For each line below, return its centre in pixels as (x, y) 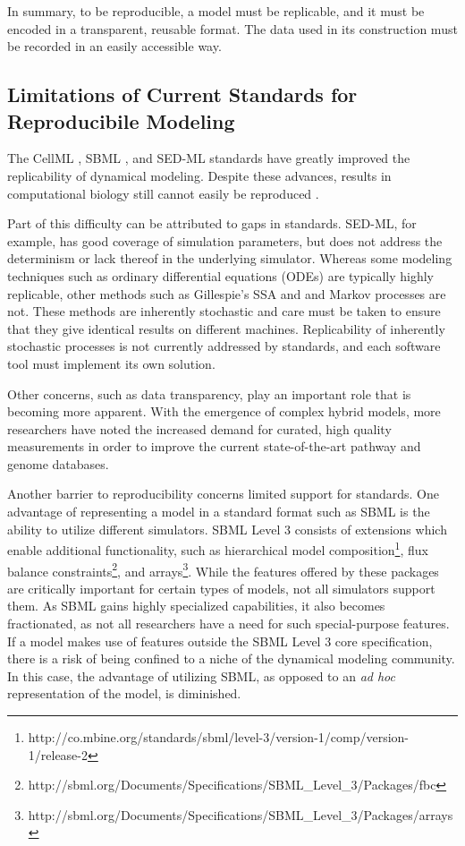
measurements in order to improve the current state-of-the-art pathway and (214, 446)
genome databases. (58, 463)
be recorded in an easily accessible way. (114, 46)
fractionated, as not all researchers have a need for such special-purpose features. (228, 623)
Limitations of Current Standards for (182, 94)
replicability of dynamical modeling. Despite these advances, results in (199, 175)
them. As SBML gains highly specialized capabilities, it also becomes (196, 606)
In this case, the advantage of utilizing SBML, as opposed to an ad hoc (201, 675)
